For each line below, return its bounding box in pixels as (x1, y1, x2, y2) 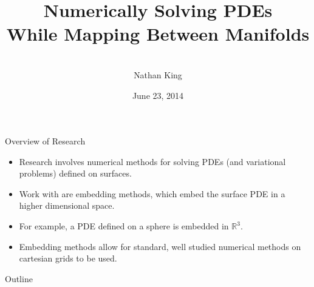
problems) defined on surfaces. (19, 167, 132, 180)
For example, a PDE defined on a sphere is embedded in (19, 220, 229, 232)
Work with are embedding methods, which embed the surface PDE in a (19, 187, 285, 200)
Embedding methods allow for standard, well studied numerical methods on (19, 240, 301, 252)
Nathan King (134, 68, 182, 81)
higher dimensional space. (19, 199, 115, 212)
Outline (5, 272, 33, 285)
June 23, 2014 (132, 89, 184, 101)
